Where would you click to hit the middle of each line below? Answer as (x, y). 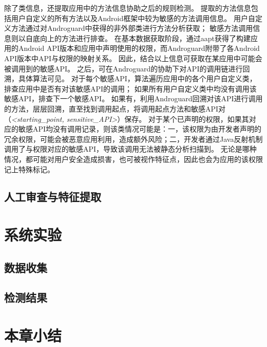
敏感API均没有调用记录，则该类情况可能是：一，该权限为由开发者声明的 (140, 129)
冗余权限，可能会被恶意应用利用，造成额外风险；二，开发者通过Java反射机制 (133, 139)
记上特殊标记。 (29, 169)
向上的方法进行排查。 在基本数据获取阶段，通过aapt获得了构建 (145, 38)
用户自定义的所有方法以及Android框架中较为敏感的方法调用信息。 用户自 (133, 18)
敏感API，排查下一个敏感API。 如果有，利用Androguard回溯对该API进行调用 (133, 98)
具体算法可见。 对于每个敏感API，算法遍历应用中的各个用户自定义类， (137, 78)
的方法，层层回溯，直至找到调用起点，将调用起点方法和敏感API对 (115, 108)
